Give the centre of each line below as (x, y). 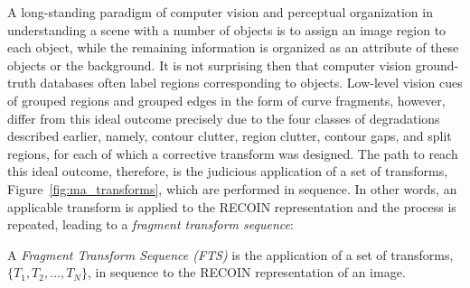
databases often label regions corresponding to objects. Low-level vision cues (251, 83)
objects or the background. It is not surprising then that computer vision (210, 65)
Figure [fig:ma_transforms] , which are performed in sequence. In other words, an (232, 188)
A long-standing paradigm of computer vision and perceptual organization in (220, 12)
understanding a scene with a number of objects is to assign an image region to (227, 29)
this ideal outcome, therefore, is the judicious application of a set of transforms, (228, 171)
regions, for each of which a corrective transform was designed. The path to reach (233, 153)
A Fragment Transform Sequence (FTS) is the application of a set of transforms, (230, 254)
